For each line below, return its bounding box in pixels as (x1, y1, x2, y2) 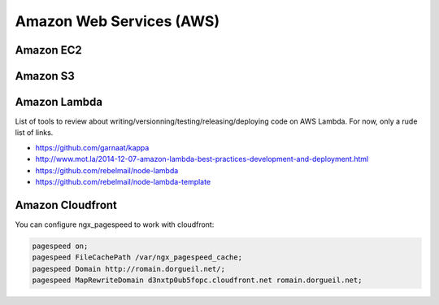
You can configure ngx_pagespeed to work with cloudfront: (15, 220, 215, 229)
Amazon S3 (15, 69, 75, 83)
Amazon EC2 (15, 43, 83, 57)
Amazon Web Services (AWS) (15, 12, 219, 30)
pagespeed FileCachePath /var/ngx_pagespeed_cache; (32, 253, 243, 262)
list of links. (15, 128, 54, 137)
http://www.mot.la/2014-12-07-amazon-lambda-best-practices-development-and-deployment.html (35, 155, 369, 164)
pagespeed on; (32, 241, 89, 251)
